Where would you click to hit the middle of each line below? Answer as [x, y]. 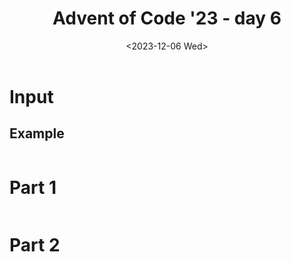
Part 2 [35, 244]
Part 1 [33, 187]
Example [37, 133]
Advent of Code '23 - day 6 [167, 18]
